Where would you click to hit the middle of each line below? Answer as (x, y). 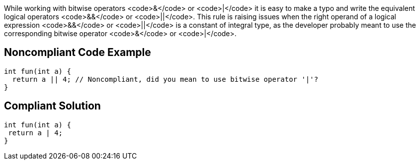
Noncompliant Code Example (78, 53)
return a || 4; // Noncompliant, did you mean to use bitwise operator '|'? (165, 79)
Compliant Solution (52, 106)
